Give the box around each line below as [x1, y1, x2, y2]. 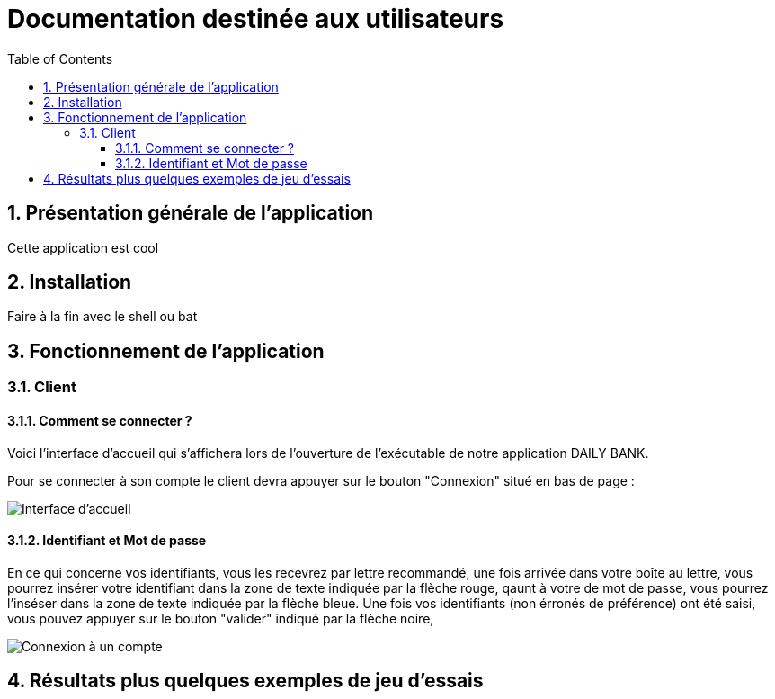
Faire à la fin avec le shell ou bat [7, 309, 198, 325]
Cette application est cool [7, 239, 159, 255]
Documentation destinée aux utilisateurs [7, 4, 504, 34]
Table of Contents [7, 50, 113, 67]
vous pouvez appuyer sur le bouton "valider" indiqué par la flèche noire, [7, 610, 434, 626]
